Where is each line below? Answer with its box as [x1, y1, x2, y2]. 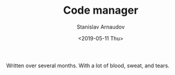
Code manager [62, 4, 139, 17]
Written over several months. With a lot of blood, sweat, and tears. [6, 62, 170, 69]
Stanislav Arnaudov [77, 23, 125, 30]
